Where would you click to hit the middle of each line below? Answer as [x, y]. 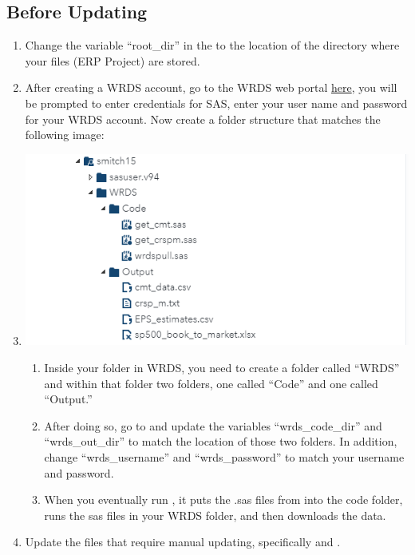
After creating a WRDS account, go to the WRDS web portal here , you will [211, 87]
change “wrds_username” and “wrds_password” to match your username [224, 457]
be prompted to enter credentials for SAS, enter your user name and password [216, 103]
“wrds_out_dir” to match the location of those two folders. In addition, [221, 441]
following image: [65, 135]
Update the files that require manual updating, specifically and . [183, 542]
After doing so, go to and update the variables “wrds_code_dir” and [213, 425]
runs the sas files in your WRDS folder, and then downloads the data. [215, 515]
